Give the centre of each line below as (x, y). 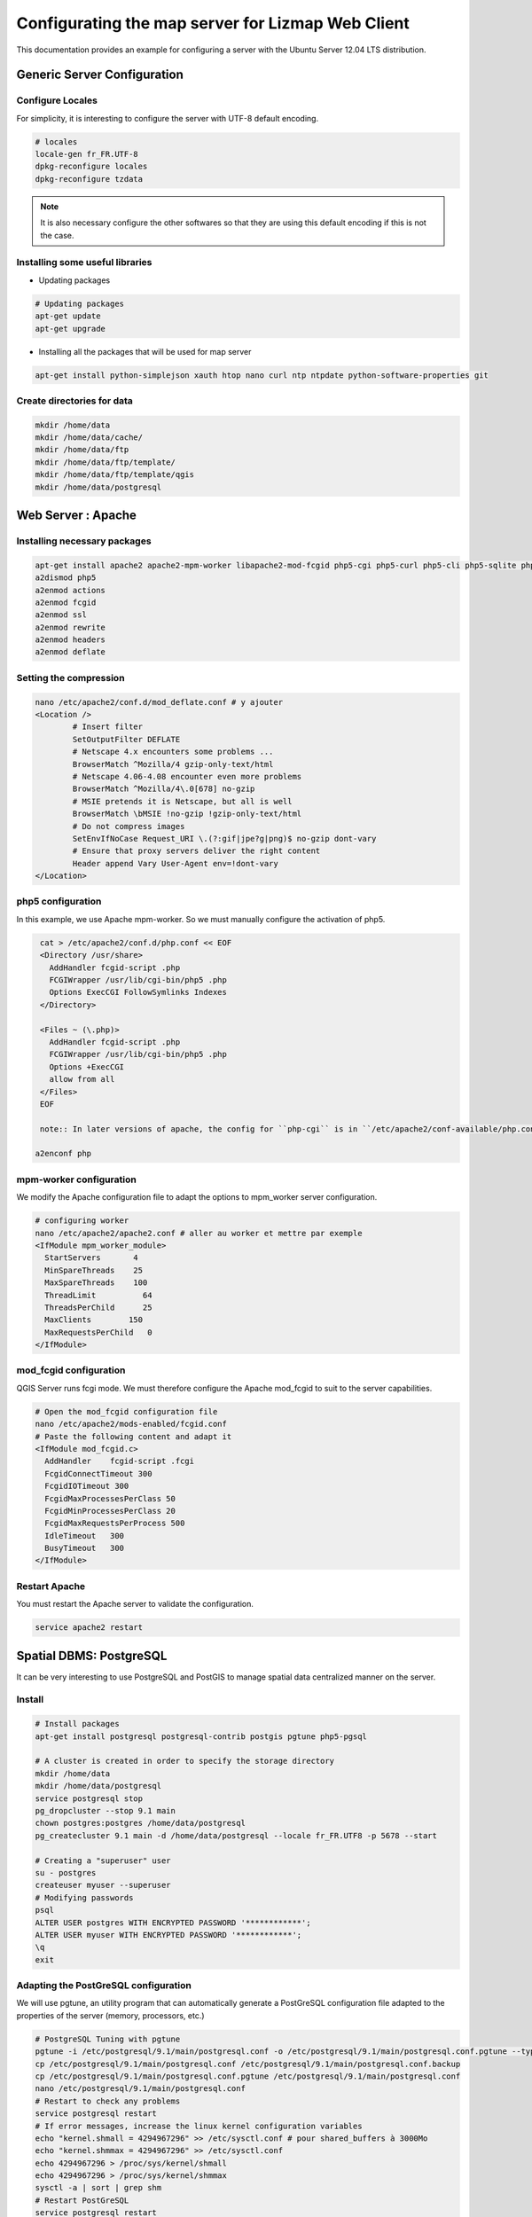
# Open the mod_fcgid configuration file (126, 1411)
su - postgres (66, 1872)
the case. (57, 235)
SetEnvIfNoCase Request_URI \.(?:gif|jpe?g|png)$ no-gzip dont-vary (224, 838)
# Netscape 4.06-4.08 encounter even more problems (187, 776)
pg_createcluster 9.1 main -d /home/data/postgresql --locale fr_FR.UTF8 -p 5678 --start (236, 1835)
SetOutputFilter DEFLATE (126, 739)
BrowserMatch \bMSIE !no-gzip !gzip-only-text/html (187, 814)
